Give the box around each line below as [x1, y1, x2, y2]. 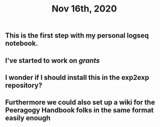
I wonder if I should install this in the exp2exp [5, 73, 149, 82]
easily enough [5, 114, 51, 122]
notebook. [5, 39, 39, 48]
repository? [5, 81, 43, 89]
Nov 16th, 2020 [52, 3, 117, 15]
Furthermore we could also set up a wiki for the [5, 98, 155, 107]
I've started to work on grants [5, 56, 100, 65]
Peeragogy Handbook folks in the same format [5, 106, 154, 114]
